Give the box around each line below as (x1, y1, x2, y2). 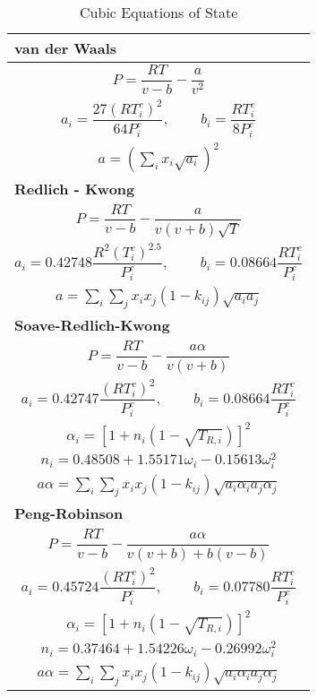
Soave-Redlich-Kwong (14, 315, 170, 336)
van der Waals (14, 38, 117, 58)
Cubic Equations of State (80, 2, 238, 22)
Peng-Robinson (14, 503, 124, 524)
